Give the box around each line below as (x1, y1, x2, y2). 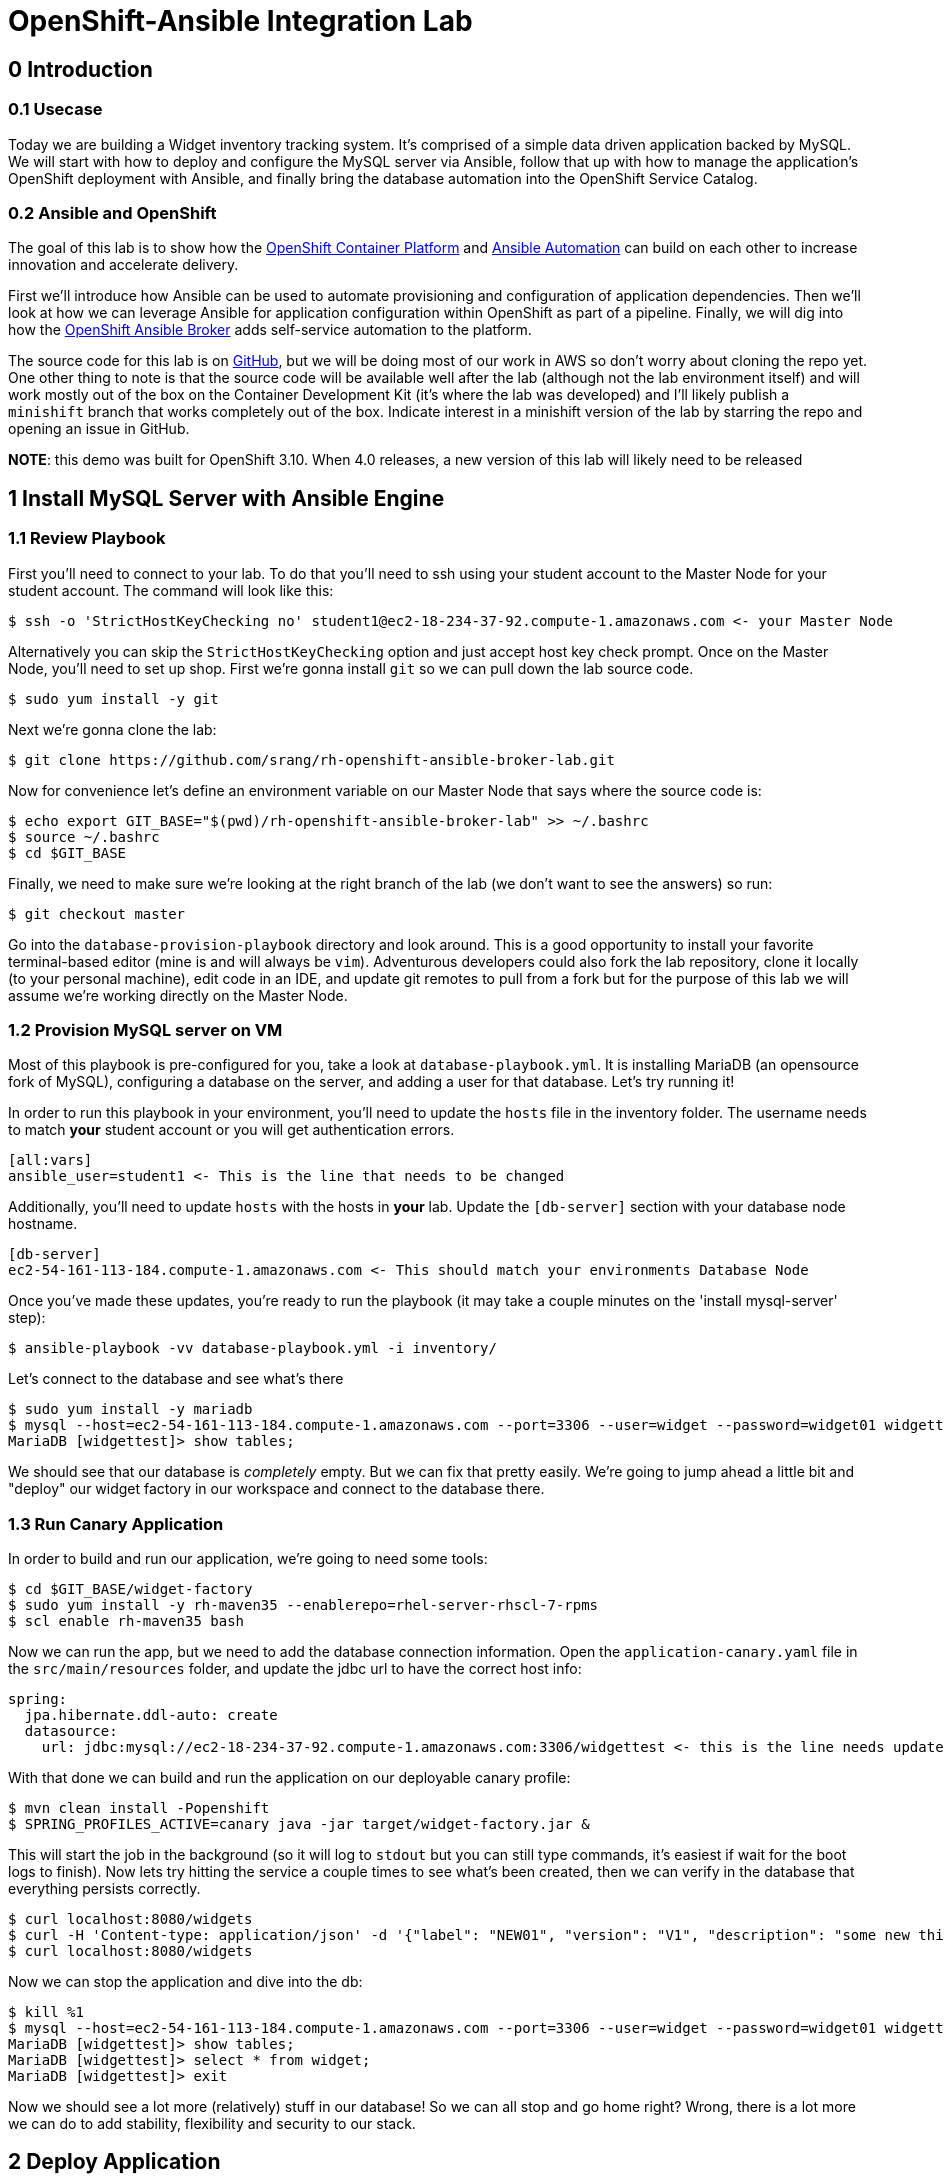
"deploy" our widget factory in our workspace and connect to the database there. (8, 1480, 545, 1498)
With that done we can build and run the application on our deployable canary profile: (8, 1769, 571, 1787)
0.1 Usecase (8, 99, 103, 120)
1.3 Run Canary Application (8, 1513, 224, 1534)
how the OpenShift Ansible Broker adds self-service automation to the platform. (8, 321, 532, 339)
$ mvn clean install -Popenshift (8, 1800, 270, 1817)
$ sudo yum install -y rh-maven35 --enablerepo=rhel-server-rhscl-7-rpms (8, 1597, 599, 1614)
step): (8, 1309, 46, 1327)
